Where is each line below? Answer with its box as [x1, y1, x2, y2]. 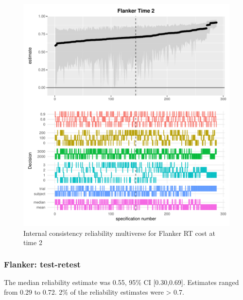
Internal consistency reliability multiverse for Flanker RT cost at [23, 228, 215, 238]
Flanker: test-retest [4, 258, 81, 270]
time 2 [23, 237, 42, 247]
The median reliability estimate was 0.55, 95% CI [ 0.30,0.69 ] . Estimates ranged [4, 277, 239, 287]
